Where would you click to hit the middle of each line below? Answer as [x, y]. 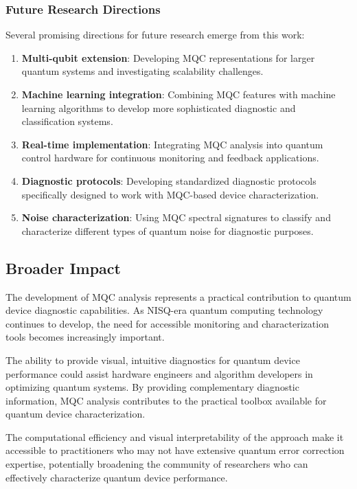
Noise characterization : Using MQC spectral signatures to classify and [176, 217]
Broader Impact [63, 268]
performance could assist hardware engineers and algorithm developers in [159, 373]
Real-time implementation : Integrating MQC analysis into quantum [172, 144]
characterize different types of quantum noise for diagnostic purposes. [168, 230]
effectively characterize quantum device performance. [117, 477]
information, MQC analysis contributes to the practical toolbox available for [166, 400]
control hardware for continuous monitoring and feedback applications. [170, 158]
